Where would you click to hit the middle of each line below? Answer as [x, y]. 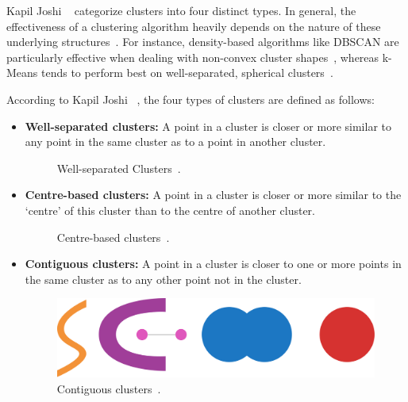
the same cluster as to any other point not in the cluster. [163, 279]
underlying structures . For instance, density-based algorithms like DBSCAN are [203, 42]
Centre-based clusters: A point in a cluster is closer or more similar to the [213, 195]
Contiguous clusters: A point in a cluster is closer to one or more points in [213, 264]
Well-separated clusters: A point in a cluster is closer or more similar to [208, 126]
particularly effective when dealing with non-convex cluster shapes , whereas [193, 57]
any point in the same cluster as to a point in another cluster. [175, 142]
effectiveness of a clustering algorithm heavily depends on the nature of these [194, 26]
